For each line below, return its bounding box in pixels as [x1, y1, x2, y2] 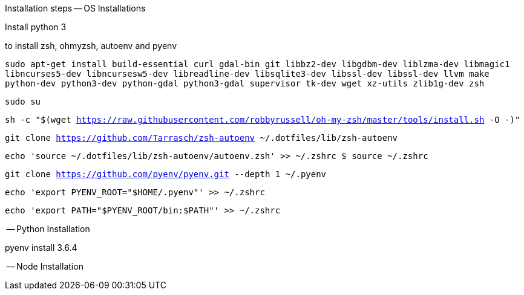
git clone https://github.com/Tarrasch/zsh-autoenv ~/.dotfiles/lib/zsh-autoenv [5, 133, 398, 143]
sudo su [5, 97, 41, 106]
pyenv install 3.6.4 [5, 242, 77, 253]
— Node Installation [6, 261, 84, 271]
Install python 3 [5, 22, 67, 32]
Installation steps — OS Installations [5, 3, 146, 13]
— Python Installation [6, 224, 90, 234]
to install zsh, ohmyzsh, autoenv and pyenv [5, 41, 177, 51]
